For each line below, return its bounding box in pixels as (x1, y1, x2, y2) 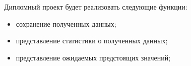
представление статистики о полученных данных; (16, 35, 168, 46)
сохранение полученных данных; (16, 18, 116, 29)
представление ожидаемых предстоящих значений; (16, 52, 171, 62)
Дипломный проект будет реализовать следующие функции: (4, 2, 187, 12)
